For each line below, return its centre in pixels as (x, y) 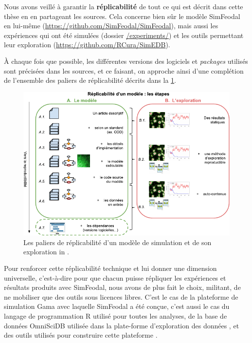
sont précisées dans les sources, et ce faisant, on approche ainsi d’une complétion (124, 70)
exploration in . (46, 252)
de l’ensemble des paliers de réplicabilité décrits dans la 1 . (90, 80)
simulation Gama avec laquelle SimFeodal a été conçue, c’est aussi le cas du (117, 306)
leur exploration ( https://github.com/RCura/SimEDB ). (87, 45)
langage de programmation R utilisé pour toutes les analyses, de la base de (116, 316)
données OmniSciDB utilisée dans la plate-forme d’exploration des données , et (122, 325)
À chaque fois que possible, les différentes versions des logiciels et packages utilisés (126, 61)
